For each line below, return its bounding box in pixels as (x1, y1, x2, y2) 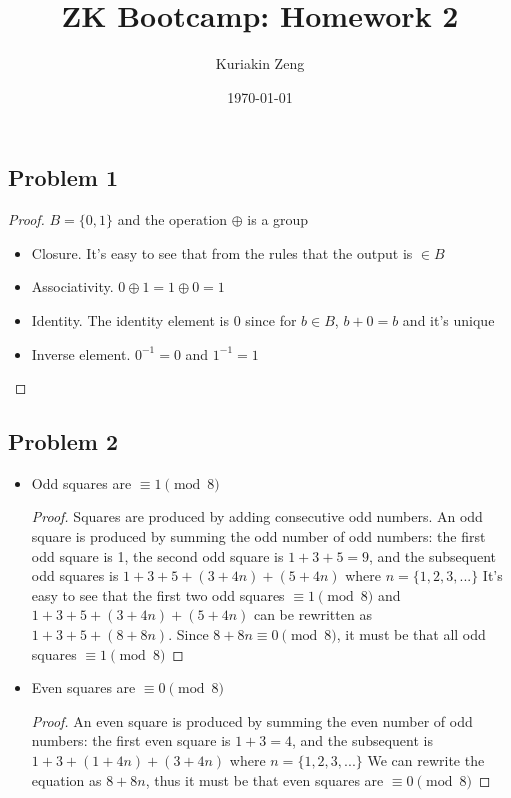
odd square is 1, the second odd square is (31, 545, 284, 566)
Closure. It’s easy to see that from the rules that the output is (31, 242, 413, 263)
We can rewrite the (367, 750, 485, 771)
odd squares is (31, 565, 119, 586)
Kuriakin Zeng (215, 53, 305, 74)
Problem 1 (8, 162, 118, 193)
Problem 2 (8, 426, 118, 457)
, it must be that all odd (336, 624, 486, 645)
